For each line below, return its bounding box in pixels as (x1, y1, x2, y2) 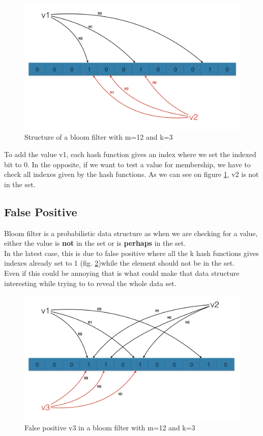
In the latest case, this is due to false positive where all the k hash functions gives (4, 247, 259, 258)
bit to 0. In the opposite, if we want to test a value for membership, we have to (4, 159, 251, 169)
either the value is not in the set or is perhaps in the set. (4, 238, 186, 248)
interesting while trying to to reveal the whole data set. (4, 277, 177, 288)
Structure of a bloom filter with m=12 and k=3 (24, 132, 173, 142)
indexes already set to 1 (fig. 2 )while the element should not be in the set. (4, 258, 235, 268)
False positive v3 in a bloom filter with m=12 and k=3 (24, 422, 195, 433)
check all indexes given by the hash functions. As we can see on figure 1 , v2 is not (4, 169, 259, 179)
